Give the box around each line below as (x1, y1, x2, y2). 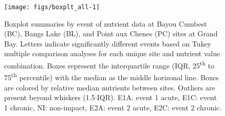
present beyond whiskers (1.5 (4, 92, 95, 103)
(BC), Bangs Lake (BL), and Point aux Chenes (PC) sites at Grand (4, 28, 218, 39)
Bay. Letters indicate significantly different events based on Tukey (4, 38, 212, 49)
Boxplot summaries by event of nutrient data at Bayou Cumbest (4, 18, 207, 29)
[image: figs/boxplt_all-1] (4, 4, 100, 11)
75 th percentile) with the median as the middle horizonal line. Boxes (4, 71, 219, 82)
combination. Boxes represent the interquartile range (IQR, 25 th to (4, 59, 215, 71)
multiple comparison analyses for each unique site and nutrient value (4, 48, 220, 59)
